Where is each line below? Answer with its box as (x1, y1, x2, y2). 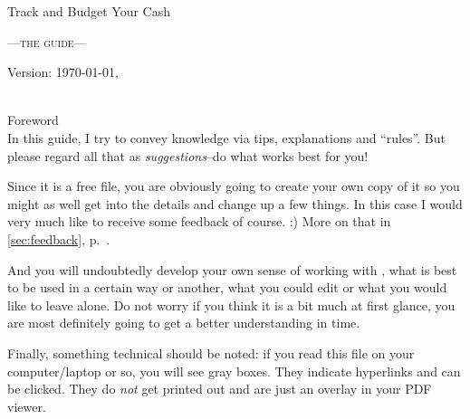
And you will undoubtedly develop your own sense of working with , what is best (7, 260, 457, 279)
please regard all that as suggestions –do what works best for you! (7, 146, 369, 165)
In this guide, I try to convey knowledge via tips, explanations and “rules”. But (7, 128, 446, 147)
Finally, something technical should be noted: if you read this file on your (7, 343, 415, 362)
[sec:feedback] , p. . (7, 229, 110, 248)
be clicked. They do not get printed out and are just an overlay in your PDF (7, 379, 432, 398)
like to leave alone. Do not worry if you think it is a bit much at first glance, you (7, 295, 456, 314)
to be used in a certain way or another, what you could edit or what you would (7, 278, 447, 297)
